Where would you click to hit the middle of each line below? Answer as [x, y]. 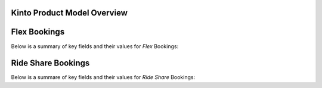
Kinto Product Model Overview [69, 13]
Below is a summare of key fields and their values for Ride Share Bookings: [103, 77]
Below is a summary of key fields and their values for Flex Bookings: [95, 46]
